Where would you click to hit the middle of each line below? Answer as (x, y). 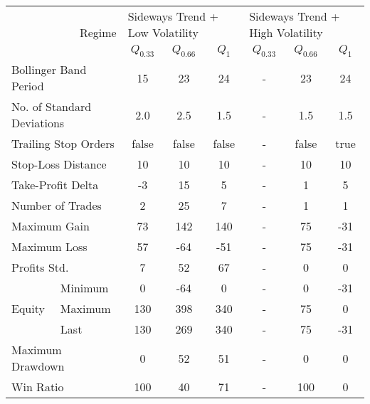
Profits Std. (40, 267)
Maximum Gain (51, 226)
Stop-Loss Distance (59, 164)
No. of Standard (52, 107)
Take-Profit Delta (55, 185)
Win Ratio (38, 387)
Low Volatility (163, 32)
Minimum (84, 288)
